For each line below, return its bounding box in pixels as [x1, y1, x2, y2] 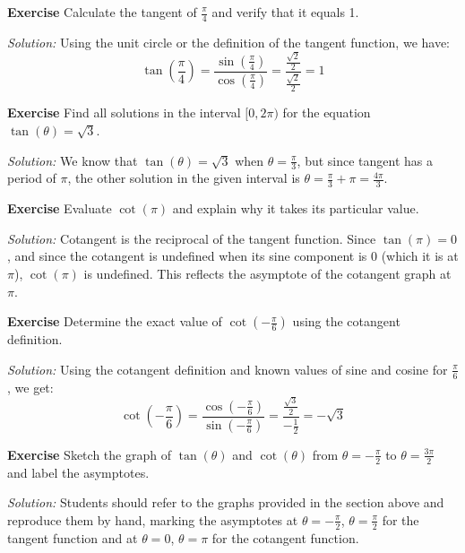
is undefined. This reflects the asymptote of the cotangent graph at [83, 264, 452, 282]
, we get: [7, 377, 54, 396]
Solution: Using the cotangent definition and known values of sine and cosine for [7, 359, 448, 378]
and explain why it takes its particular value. [172, 199, 419, 218]
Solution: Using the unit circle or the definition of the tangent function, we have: [7, 32, 451, 51]
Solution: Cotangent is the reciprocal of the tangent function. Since [7, 229, 376, 247]
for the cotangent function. [211, 528, 359, 547]
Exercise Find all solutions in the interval [7, 103, 241, 122]
